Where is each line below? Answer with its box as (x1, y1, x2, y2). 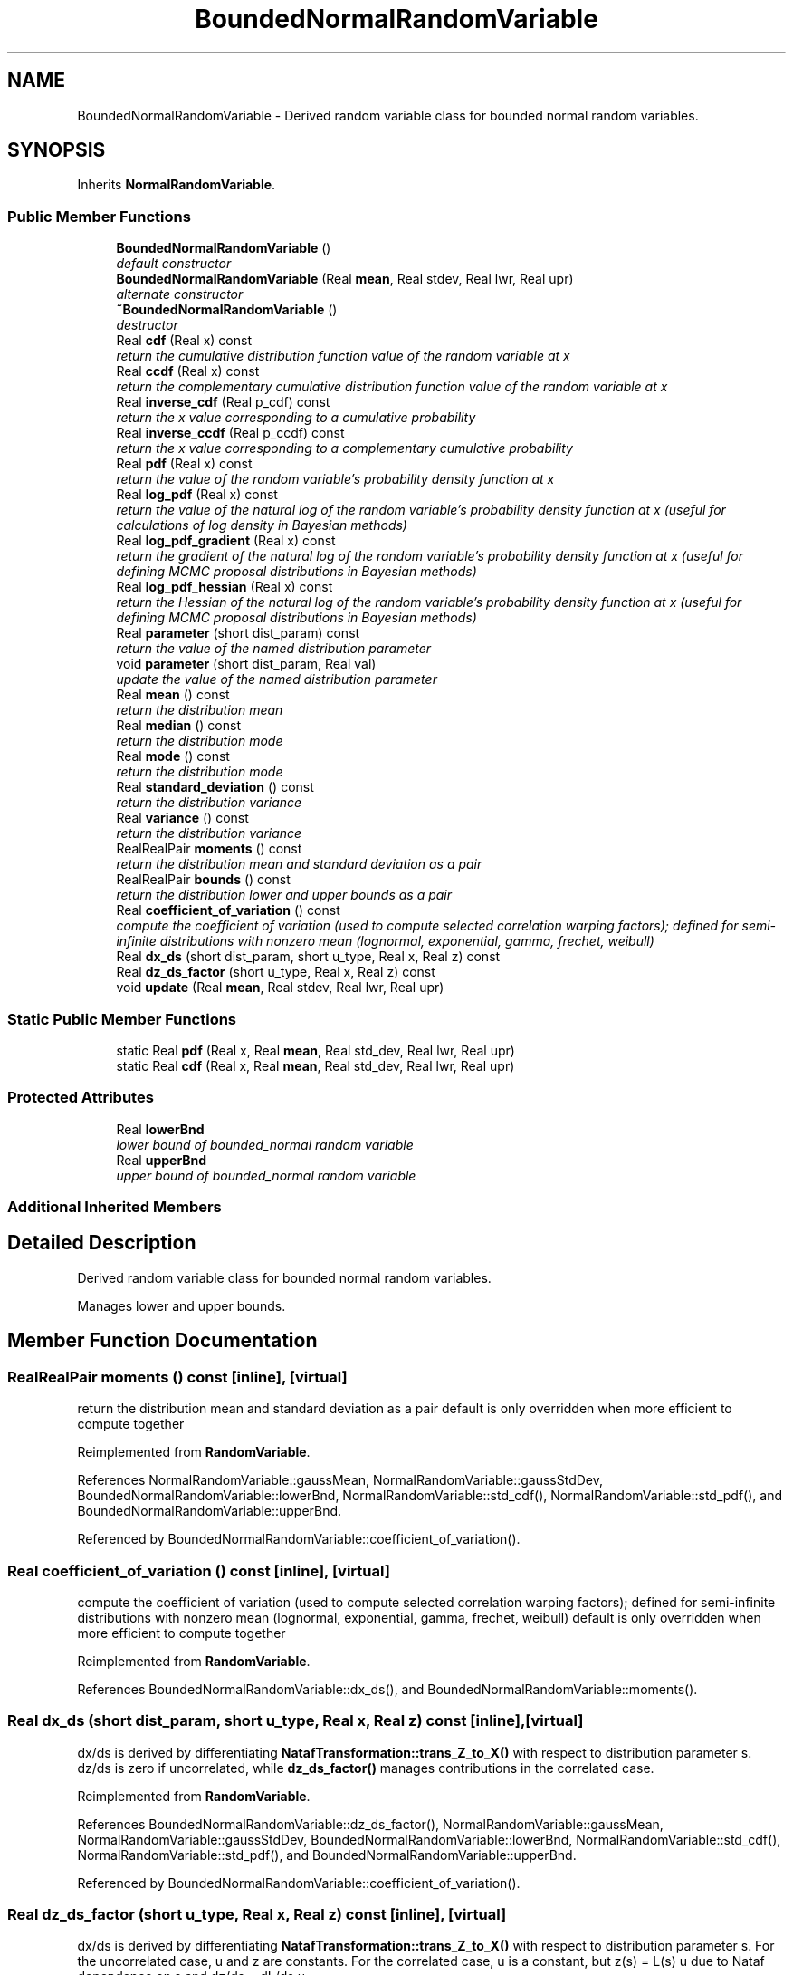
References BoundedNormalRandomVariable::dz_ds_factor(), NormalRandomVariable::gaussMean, (77, 1816, 664, 1832)
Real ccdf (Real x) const (116, 363, 260, 380)
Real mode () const (116, 748, 230, 765)
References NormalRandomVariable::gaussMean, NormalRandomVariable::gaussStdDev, (77, 1472, 603, 1488)
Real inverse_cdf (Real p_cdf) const (116, 394, 330, 410)
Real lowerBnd (116, 1121, 205, 1137)
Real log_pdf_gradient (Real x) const (116, 533, 336, 549)
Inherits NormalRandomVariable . (77, 177, 276, 193)
